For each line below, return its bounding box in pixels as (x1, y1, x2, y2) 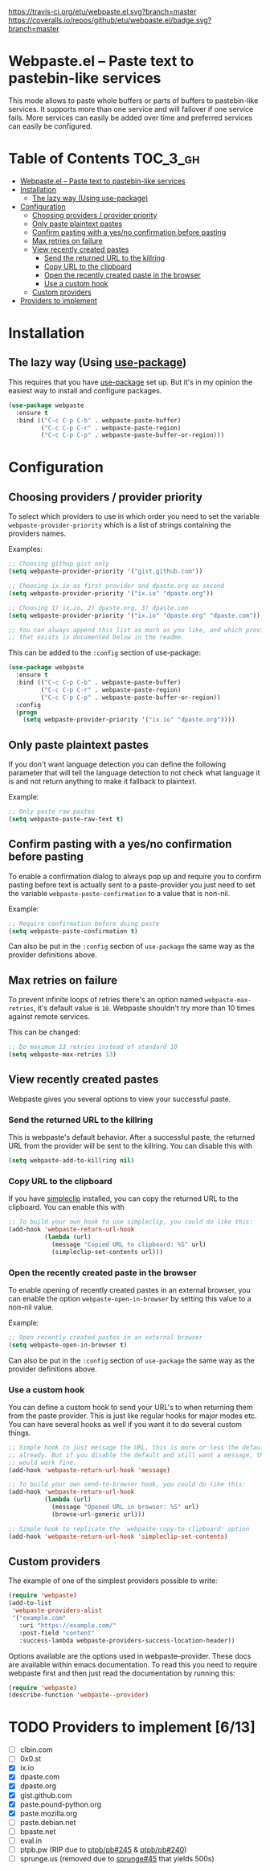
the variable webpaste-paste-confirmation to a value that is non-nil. (8, 888, 231, 898)
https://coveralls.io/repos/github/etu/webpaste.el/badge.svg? (8, 15, 212, 25)
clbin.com (19, 1745, 54, 1754)
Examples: (8, 545, 43, 554)
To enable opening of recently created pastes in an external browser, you (8, 1285, 251, 1294)
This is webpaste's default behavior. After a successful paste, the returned (8, 1133, 256, 1142)
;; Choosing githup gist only (8, 560, 110, 568)
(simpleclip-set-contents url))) (51, 1248, 163, 1256)
